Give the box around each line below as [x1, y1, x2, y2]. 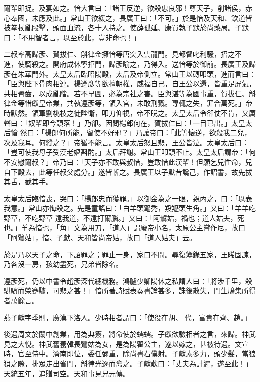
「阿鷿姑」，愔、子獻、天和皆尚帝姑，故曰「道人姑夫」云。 [4, 232, 196, 243]
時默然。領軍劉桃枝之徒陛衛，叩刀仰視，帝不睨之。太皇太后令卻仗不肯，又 [4, 107, 249, 118]
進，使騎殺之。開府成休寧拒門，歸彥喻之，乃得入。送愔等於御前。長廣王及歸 [4, 58, 256, 69]
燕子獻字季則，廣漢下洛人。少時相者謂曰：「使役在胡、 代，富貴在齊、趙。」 [4, 312, 251, 322]
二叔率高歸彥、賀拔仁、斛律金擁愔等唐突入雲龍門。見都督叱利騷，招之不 [4, 49, 242, 59]
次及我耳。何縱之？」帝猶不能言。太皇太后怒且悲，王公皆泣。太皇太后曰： [4, 137, 249, 147]
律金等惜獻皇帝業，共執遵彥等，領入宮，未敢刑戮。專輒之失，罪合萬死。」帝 [4, 98, 252, 108]
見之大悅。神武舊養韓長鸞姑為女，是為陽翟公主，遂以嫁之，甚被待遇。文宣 [4, 338, 249, 349]
